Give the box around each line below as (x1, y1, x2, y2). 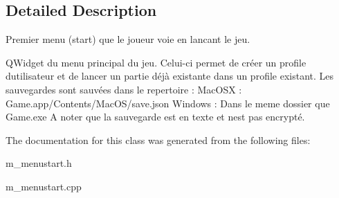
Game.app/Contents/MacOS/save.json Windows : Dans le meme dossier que (6, 96, 330, 110)
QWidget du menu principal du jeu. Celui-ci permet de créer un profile (6, 55, 306, 69)
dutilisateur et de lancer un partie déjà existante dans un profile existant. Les (6, 69, 334, 83)
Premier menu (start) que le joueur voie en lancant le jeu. (6, 32, 250, 46)
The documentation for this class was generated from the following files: (6, 132, 311, 147)
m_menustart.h (6, 156, 72, 170)
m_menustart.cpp (6, 179, 82, 193)
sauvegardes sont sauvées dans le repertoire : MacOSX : (6, 82, 242, 96)
